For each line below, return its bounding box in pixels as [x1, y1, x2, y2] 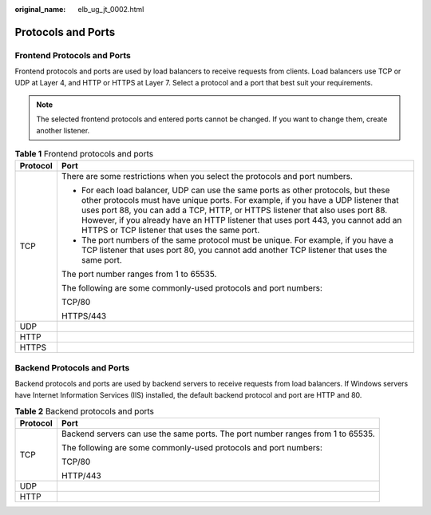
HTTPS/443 [61, 311, 107, 322]
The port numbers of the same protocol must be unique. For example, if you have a [81, 235, 394, 246]
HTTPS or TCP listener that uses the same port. [81, 224, 260, 236]
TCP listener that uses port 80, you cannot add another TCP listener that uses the [81, 244, 387, 256]
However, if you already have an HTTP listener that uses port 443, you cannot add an [81, 215, 402, 226]
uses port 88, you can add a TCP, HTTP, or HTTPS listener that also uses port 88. [81, 204, 388, 216]
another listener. [36, 125, 90, 135]
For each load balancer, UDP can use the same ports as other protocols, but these [81, 184, 390, 196]
